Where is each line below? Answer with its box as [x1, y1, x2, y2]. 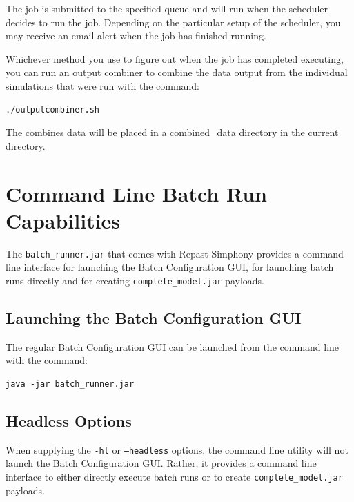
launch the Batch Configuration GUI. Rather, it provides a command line [6, 456, 317, 470]
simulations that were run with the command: [6, 78, 200, 93]
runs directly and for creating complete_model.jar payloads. [6, 273, 264, 287]
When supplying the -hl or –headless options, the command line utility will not [6, 442, 348, 456]
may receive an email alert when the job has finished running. [6, 28, 266, 43]
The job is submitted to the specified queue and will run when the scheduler [6, 1, 328, 15]
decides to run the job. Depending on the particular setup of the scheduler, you [6, 15, 341, 29]
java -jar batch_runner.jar [6, 378, 135, 389]
